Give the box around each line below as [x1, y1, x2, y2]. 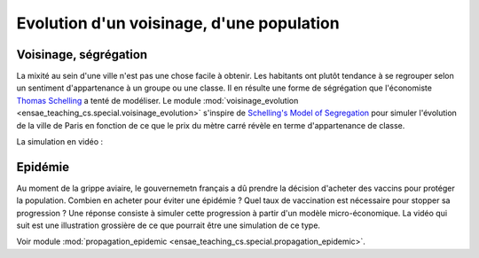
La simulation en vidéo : [16, 137, 104, 147]
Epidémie [16, 160, 70, 175]
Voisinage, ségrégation [16, 47, 148, 62]
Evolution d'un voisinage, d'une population [16, 13, 341, 33]
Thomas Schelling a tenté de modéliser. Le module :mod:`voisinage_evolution [16, 95, 299, 106]
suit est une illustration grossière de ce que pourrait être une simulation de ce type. [16, 220, 321, 231]
